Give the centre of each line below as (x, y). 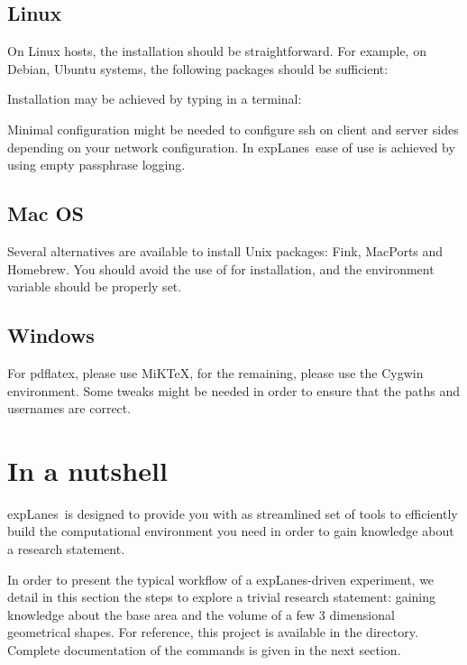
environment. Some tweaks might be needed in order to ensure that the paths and (234, 390)
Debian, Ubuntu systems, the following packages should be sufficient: (198, 68)
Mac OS (46, 213)
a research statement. (66, 549)
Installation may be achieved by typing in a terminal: (155, 99)
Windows (51, 335)
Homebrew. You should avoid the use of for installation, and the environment (221, 268)
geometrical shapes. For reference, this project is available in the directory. (213, 632)
